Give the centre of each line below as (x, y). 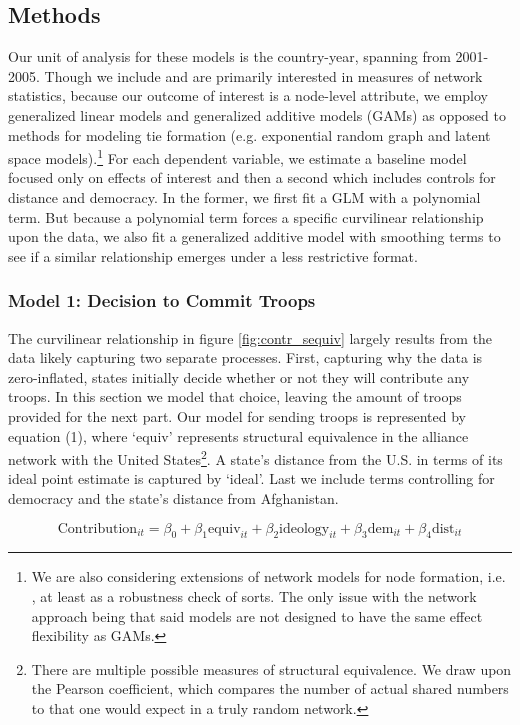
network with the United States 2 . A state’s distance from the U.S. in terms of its (255, 457)
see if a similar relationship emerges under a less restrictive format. (213, 255)
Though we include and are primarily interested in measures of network (263, 75)
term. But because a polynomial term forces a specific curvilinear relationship (246, 216)
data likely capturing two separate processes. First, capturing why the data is (245, 357)
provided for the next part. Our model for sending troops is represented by (237, 415)
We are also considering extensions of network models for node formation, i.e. (268, 576)
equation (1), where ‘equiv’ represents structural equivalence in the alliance (238, 435)
